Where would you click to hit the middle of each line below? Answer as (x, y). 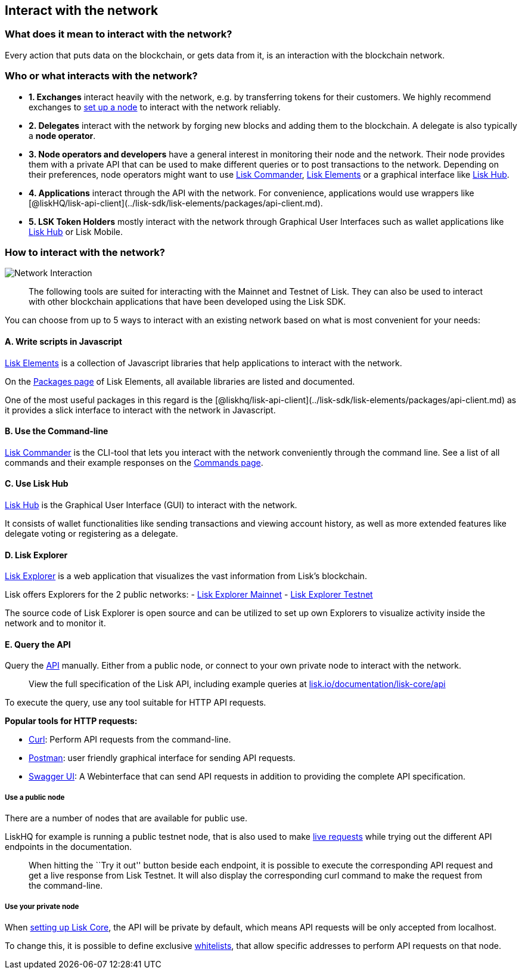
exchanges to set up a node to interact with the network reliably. (155, 107)
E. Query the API (38, 644)
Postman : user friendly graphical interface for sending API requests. (162, 758)
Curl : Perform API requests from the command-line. (130, 740)
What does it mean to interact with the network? (119, 34)
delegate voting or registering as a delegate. (91, 533)
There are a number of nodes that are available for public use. (126, 818)
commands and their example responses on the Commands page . (134, 462)
